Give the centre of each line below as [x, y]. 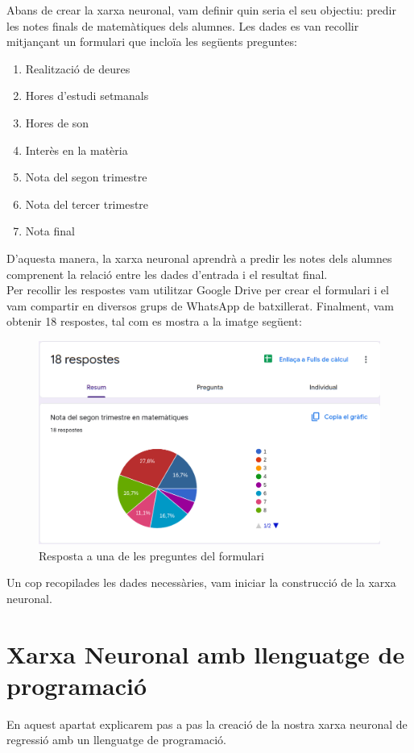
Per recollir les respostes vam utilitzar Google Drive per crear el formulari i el [198, 290]
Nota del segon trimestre [86, 177]
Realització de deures [78, 68]
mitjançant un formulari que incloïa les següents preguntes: [152, 42]
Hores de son [57, 122]
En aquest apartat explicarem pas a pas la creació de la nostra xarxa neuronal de [207, 724]
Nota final [50, 231]
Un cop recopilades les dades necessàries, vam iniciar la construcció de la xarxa [201, 582]
